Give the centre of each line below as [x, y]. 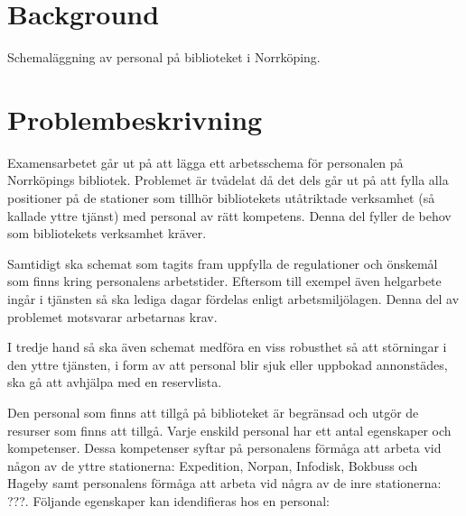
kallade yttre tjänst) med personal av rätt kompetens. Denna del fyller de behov [229, 215]
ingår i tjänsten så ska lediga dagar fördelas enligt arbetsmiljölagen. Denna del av [233, 299]
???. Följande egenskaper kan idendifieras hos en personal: [168, 500]
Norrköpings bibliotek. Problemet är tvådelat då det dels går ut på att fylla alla [228, 180]
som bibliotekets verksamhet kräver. [107, 233]
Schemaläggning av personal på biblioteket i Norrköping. [164, 57]
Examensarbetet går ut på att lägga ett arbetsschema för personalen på [205, 162]
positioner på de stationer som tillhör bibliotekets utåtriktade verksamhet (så [221, 198]
